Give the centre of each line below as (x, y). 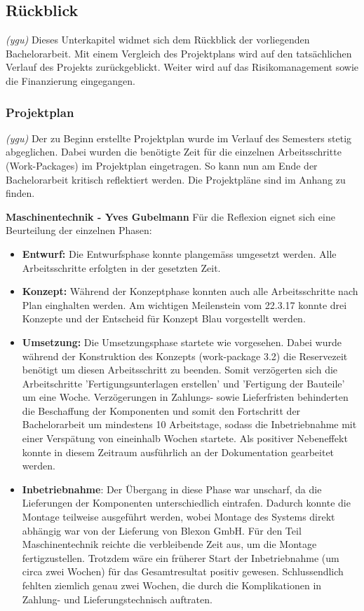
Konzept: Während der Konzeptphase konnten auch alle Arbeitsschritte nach (190, 291)
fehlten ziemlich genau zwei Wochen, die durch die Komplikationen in (172, 585)
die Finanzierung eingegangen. (70, 80)
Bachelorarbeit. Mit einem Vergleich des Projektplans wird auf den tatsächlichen (179, 53)
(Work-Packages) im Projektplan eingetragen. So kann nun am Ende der (162, 165)
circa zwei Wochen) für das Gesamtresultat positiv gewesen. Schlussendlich (183, 571)
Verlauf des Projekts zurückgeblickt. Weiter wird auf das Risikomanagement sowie (182, 67)
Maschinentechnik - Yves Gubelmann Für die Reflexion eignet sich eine (170, 216)
